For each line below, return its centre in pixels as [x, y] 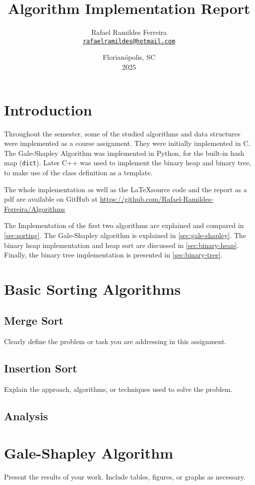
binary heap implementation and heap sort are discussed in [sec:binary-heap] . [122, 245]
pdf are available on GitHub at [51, 199]
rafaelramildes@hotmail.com [129, 41]
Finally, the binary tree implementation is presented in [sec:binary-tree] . [113, 255]
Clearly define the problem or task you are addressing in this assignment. [115, 341]
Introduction [48, 109]
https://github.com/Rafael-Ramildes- [157, 199]
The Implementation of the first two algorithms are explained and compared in [124, 225]
